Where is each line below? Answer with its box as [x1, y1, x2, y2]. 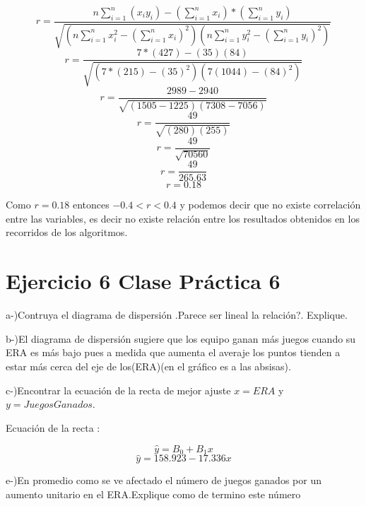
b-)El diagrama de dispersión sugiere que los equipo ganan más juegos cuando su [6, 331, 356, 346]
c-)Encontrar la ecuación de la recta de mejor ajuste [6, 382, 231, 397]
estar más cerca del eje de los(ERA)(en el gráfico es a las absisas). [6, 358, 291, 373]
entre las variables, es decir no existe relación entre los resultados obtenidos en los [6, 211, 360, 225]
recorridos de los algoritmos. [6, 225, 128, 240]
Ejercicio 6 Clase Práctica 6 [6, 266, 281, 295]
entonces [72, 197, 110, 212]
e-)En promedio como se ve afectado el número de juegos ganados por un [6, 473, 321, 488]
